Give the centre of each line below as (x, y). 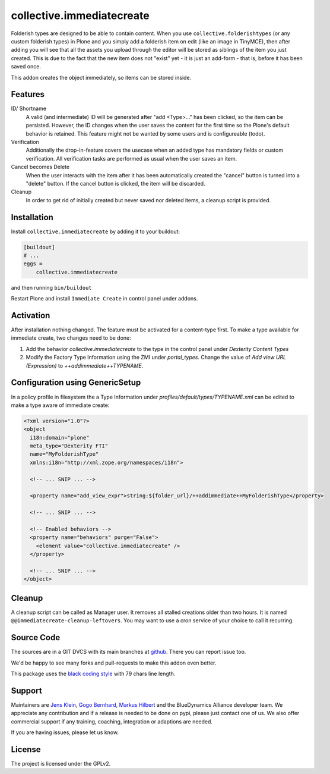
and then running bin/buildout (51, 287)
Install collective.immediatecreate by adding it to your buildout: (96, 231)
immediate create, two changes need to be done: (71, 338)
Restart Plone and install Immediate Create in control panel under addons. (104, 299)
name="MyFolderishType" (64, 454)
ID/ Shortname (29, 109)
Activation (31, 315)
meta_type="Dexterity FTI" (69, 446)
